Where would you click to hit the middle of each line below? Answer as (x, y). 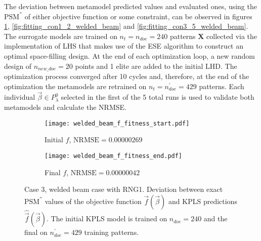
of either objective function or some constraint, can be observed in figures (138, 16)
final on (36, 232)
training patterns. (112, 232)
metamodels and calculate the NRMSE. (65, 107)
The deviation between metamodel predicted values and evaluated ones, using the (130, 6)
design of (18, 66)
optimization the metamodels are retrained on (75, 86)
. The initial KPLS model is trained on (107, 218)
